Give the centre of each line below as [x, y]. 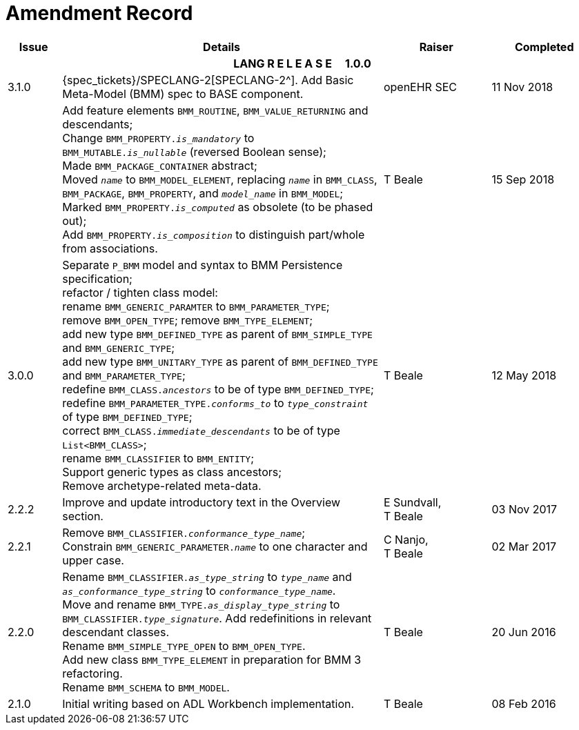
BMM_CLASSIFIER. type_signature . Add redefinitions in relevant [217, 618]
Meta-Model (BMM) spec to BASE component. [183, 93]
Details [222, 47]
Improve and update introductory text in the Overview [202, 502]
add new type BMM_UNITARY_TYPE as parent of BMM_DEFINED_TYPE [220, 361]
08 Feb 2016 [524, 703]
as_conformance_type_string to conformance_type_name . [199, 590]
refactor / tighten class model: [140, 292]
